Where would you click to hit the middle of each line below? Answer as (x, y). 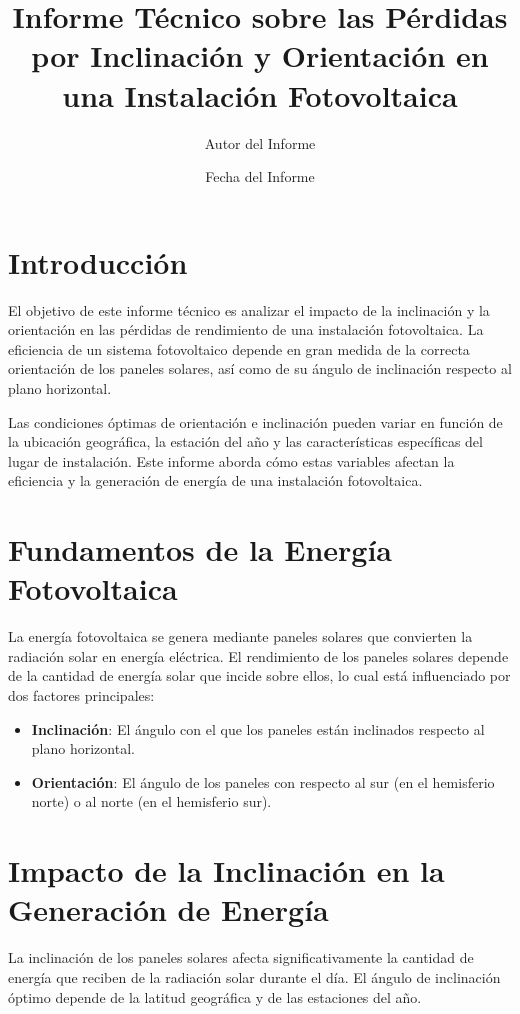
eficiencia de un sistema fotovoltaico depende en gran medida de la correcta (239, 348)
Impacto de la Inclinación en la (226, 870)
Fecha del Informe (260, 176)
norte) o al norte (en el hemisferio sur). (151, 801)
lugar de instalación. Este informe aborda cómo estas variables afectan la (231, 460)
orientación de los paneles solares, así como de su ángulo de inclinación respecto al (260, 368)
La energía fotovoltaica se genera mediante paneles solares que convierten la (240, 636)
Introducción (98, 261)
